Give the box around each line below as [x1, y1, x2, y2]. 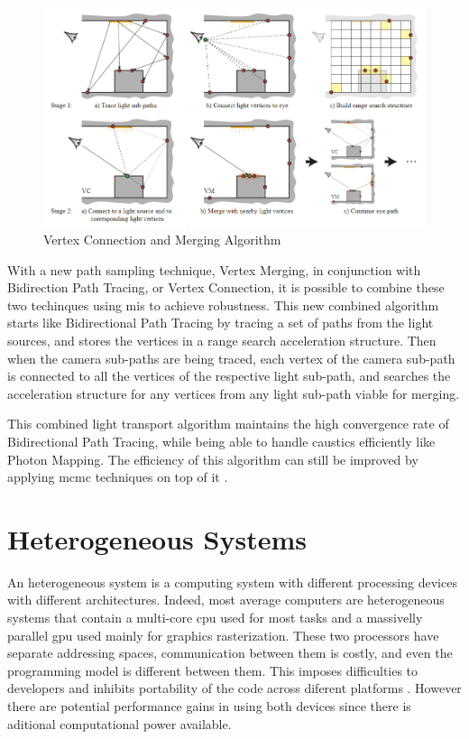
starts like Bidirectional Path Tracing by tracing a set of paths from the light [7, 313, 434, 332]
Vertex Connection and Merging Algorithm [43, 230, 281, 249]
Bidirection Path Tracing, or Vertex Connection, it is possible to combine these [7, 278, 445, 297]
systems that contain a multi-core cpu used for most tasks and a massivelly [7, 608, 423, 627]
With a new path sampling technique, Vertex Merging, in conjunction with [7, 260, 421, 279]
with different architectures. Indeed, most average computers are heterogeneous [7, 590, 445, 609]
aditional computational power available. [7, 714, 232, 733]
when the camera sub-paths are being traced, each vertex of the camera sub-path [7, 348, 455, 367]
